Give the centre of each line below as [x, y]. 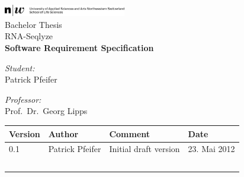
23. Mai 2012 [211, 149]
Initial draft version [145, 149]
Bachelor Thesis [33, 24]
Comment [130, 133]
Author [63, 133]
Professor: [23, 99]
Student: [20, 67]
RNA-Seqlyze [29, 36]
